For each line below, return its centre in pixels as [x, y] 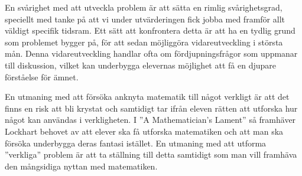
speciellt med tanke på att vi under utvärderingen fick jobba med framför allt [145, 19]
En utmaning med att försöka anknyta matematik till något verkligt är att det [147, 97]
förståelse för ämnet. [42, 76]
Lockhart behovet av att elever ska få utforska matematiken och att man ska [144, 131]
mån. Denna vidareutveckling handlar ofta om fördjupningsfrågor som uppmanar [151, 53]
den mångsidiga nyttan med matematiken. [81, 166]
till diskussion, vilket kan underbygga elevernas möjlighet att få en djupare [140, 65]
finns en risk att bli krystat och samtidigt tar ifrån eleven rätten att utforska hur [151, 108]
